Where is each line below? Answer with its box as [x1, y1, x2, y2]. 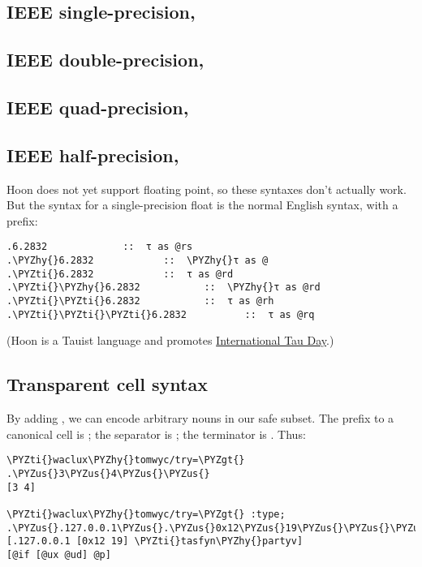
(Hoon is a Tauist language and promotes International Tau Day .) [6, 332, 334, 349]
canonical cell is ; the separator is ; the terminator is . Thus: [6, 425, 306, 442]
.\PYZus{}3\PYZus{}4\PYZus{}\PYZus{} [6, 467, 210, 479]
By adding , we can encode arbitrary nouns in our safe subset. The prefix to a [6, 410, 394, 427]
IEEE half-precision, [6, 142, 179, 167]
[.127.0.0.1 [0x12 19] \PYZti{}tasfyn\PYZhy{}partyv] [6, 535, 304, 548]
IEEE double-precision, [6, 47, 205, 72]
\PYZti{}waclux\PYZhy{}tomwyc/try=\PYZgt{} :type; [6, 508, 286, 520]
